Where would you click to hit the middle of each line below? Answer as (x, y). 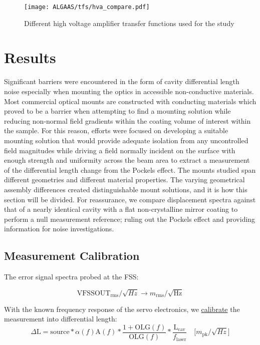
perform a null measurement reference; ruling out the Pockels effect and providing (130, 219)
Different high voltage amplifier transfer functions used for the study (129, 23)
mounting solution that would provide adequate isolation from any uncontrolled (126, 140)
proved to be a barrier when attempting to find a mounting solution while (117, 111)
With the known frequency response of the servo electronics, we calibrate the (122, 309)
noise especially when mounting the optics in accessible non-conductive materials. (129, 91)
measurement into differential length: (61, 319)
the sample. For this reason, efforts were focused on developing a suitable (116, 130)
